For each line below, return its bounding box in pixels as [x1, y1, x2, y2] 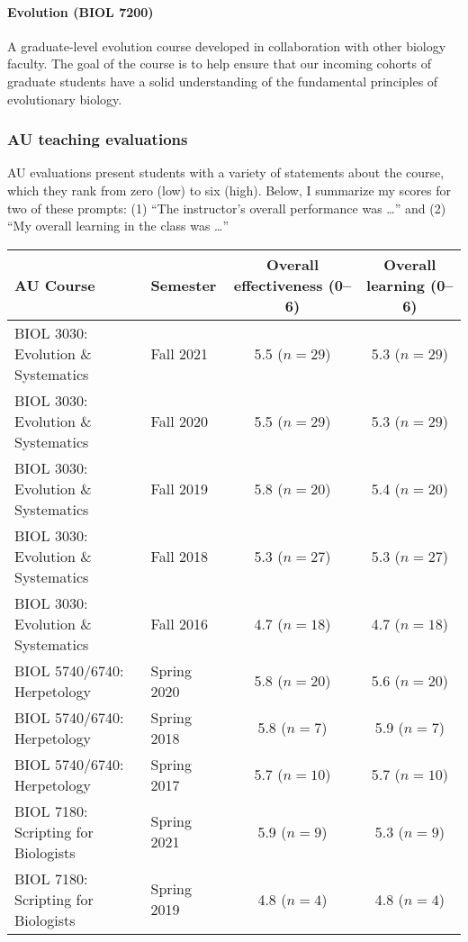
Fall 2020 [150, 410, 208, 431]
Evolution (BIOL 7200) [7, 2, 154, 21]
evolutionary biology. [7, 89, 122, 108]
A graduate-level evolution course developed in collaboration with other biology [7, 36, 446, 55]
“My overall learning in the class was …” [7, 216, 229, 235]
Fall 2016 [150, 612, 208, 634]
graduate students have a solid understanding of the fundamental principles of [7, 71, 438, 90]
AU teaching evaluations [7, 128, 188, 150]
